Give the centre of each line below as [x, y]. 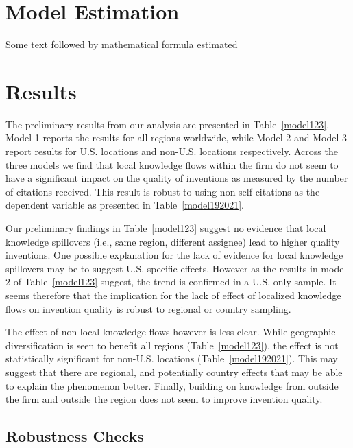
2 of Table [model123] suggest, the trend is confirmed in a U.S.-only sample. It [171, 282]
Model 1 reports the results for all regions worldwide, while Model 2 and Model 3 [176, 138]
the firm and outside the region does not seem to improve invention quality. [164, 399]
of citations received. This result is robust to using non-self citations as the [163, 191]
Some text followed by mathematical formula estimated [122, 44]
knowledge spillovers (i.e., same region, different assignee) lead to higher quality [173, 241]
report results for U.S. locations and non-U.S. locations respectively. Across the [172, 151]
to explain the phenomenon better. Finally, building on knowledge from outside [172, 385]
